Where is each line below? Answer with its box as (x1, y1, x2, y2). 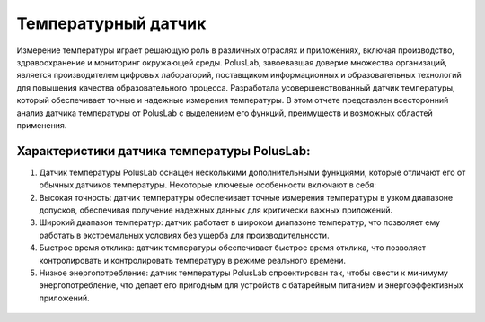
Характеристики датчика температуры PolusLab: (16, 144, 311, 159)
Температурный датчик (16, 13, 207, 33)
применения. (16, 119, 67, 130)
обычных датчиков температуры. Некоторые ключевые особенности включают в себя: (39, 179, 377, 190)
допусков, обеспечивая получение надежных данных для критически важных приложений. (39, 205, 393, 215)
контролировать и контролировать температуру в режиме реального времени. (39, 255, 346, 265)
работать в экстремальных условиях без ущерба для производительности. (39, 230, 330, 240)
